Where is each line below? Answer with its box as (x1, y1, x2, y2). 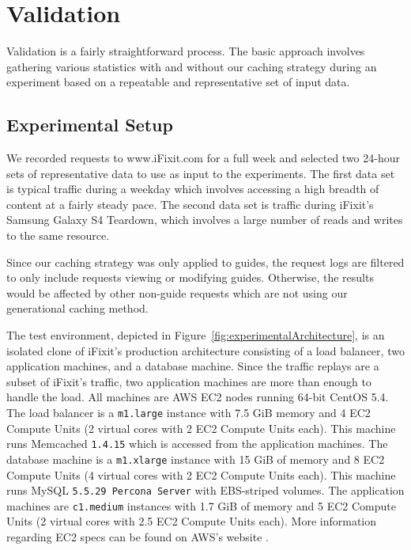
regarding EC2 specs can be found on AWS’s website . (6, 529, 269, 545)
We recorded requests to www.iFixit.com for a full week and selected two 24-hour (6, 150, 400, 166)
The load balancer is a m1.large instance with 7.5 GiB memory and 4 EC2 (6, 404, 371, 421)
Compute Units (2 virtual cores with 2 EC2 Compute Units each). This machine (6, 419, 396, 436)
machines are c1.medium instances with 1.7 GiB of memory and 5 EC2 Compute (6, 497, 396, 514)
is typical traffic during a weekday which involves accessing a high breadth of (6, 180, 379, 197)
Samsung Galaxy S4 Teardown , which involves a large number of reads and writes (6, 211, 403, 228)
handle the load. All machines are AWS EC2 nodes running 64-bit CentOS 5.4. (6, 389, 389, 405)
